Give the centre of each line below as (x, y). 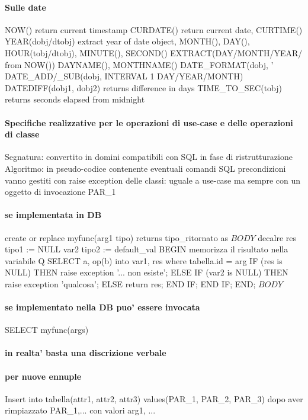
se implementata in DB (53, 215)
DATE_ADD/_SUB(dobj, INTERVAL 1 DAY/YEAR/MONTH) (124, 76)
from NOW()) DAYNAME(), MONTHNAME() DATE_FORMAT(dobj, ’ (139, 64)
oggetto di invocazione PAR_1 (60, 192)
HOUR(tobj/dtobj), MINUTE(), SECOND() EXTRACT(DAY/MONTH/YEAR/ (154, 52)
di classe (22, 134)
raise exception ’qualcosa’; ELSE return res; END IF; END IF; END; (130, 283)
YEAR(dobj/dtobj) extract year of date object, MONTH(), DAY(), (127, 41)
